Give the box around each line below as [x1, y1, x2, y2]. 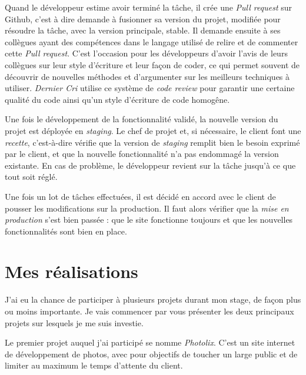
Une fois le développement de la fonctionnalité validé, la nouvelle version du [5, 113, 278, 125]
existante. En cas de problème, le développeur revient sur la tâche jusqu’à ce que [5, 159, 296, 171]
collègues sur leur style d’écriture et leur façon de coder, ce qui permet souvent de [5, 58, 300, 71]
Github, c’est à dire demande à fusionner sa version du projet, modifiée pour [5, 12, 281, 25]
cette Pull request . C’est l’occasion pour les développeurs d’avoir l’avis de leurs [5, 47, 288, 59]
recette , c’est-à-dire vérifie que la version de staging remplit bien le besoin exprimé [5, 136, 300, 148]
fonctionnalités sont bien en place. [5, 225, 127, 237]
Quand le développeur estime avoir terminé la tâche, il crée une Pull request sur [5, 1, 292, 13]
